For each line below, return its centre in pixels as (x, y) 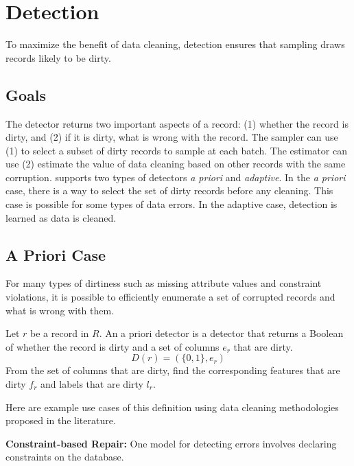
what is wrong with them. (60, 310)
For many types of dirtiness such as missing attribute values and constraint (164, 283)
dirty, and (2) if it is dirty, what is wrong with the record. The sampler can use (172, 137)
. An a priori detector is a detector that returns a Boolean (221, 333)
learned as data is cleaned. (61, 217)
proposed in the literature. (61, 420)
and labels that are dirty (92, 384)
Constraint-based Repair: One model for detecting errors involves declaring (171, 443)
